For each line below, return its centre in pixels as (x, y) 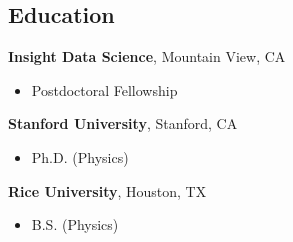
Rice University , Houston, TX (107, 190)
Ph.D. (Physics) (80, 156)
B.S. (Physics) (75, 224)
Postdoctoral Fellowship (104, 89)
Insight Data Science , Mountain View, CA (147, 56)
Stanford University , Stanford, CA (123, 123)
